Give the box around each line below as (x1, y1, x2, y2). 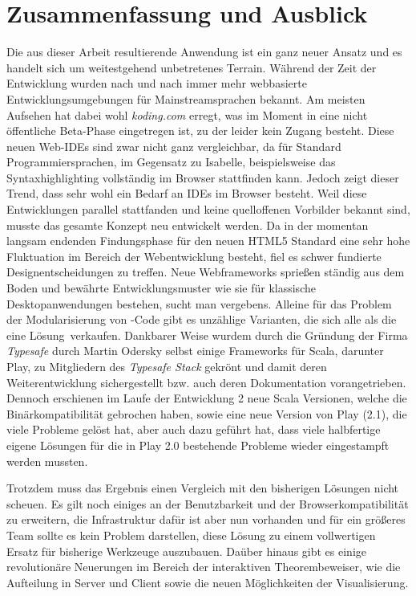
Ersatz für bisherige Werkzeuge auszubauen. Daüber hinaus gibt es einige (6, 542, 366, 559)
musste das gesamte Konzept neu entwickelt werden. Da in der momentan (6, 216, 369, 233)
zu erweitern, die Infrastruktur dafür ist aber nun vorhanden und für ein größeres (6, 511, 406, 528)
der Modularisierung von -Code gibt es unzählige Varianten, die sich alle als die (6, 311, 397, 328)
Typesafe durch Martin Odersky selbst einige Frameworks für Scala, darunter (6, 342, 384, 359)
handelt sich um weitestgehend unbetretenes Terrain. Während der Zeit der (6, 59, 377, 76)
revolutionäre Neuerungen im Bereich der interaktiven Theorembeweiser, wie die (6, 558, 401, 575)
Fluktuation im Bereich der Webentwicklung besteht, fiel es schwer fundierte (6, 247, 382, 264)
